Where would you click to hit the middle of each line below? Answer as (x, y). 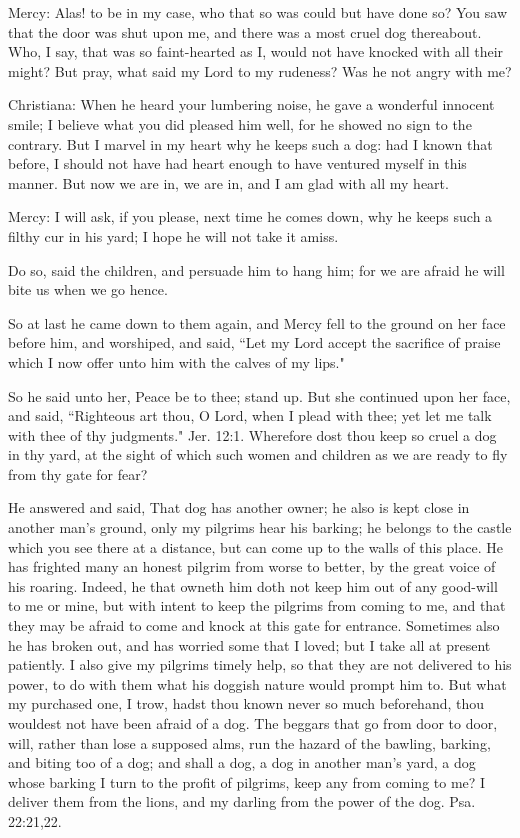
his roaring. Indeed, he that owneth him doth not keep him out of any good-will (253, 585)
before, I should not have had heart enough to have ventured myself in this (237, 163)
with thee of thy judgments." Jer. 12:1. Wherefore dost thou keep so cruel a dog (252, 434)
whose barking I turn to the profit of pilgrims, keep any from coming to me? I (247, 781)
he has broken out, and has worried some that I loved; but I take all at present (249, 644)
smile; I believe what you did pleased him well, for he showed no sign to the (240, 123)
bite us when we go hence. (88, 289)
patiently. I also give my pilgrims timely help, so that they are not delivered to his (260, 664)
